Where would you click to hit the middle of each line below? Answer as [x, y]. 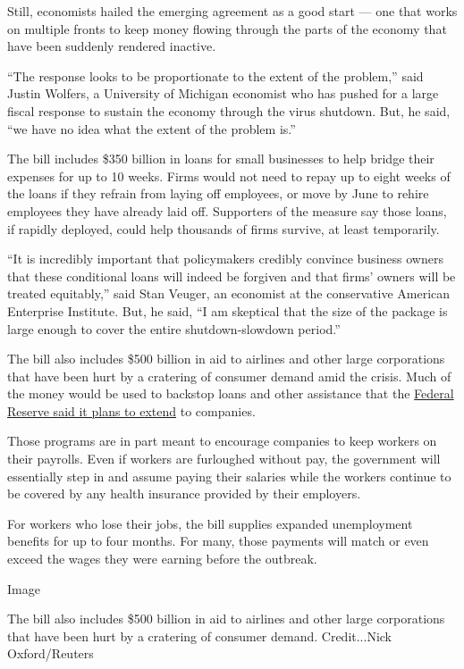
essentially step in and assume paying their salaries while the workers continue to [229, 476]
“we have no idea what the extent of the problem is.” [152, 128]
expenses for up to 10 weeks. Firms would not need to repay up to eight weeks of [229, 176]
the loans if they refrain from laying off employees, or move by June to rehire [218, 193]
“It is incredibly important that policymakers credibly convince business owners [225, 259]
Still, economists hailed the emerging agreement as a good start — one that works [232, 11]
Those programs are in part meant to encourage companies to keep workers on [222, 441]
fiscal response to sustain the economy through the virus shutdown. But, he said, [229, 110]
